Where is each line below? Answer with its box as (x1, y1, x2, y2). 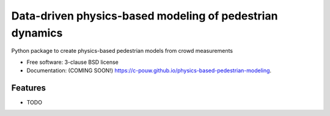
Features (11, 83, 46, 93)
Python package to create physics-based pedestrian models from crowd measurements (11, 47, 233, 55)
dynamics (11, 26, 63, 39)
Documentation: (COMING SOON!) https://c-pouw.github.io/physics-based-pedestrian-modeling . (26, 67, 272, 74)
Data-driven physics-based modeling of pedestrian (11, 9, 278, 22)
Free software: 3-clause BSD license (26, 58, 119, 66)
